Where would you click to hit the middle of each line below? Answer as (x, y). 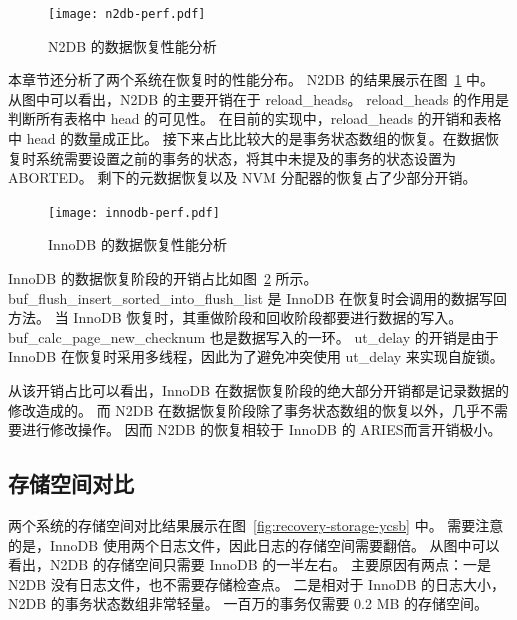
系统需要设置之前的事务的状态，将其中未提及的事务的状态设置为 (245, 157)
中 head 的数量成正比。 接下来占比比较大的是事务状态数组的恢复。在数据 (246, 138)
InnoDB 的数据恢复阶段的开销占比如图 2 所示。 (163, 278)
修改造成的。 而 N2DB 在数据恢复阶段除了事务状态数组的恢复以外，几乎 (244, 409)
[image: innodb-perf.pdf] (134, 212)
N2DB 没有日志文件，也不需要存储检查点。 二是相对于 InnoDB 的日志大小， (256, 583)
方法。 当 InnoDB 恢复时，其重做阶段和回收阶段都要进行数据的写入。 (235, 317)
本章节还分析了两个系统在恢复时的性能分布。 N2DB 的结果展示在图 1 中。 (251, 79)
